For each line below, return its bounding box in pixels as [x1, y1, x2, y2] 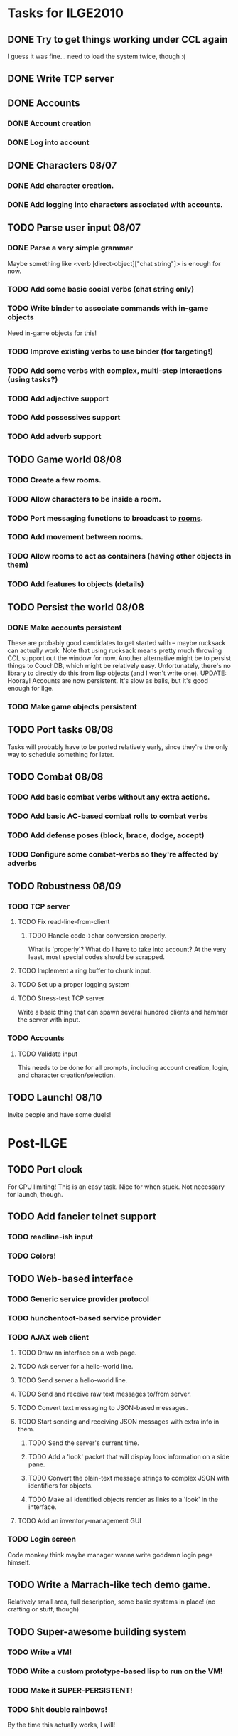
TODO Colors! [7, 1251, 57, 1261]
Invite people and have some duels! [7, 1110, 112, 1118]
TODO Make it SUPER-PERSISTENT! [7, 1685, 133, 1695]
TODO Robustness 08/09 [7, 880, 121, 892]
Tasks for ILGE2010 [7, 5, 124, 21]
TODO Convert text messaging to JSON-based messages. [17, 1404, 188, 1412]
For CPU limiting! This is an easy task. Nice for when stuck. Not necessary [7, 1182, 225, 1191]
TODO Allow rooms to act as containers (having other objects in [7, 551, 232, 561]
